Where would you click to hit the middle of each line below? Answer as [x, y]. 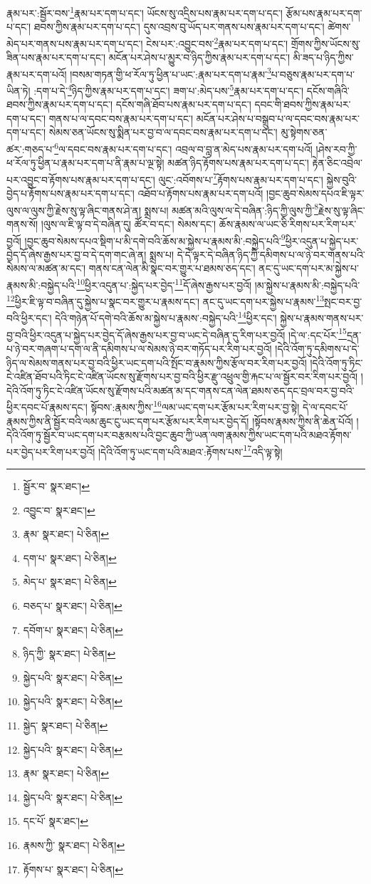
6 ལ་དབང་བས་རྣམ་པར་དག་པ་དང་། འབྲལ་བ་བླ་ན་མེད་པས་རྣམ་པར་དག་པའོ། [183, 147]
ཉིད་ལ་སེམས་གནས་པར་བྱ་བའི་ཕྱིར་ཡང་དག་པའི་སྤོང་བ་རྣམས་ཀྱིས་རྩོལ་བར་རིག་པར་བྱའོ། [157, 362]
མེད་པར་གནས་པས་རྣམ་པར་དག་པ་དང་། [75, 43]
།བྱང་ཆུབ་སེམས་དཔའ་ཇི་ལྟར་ [315, 193]
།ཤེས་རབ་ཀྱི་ [336, 149]
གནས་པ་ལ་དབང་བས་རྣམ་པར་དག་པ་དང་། [121, 118]
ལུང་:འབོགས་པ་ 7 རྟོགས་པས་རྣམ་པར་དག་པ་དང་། [241, 178]
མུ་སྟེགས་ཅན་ [304, 132]
